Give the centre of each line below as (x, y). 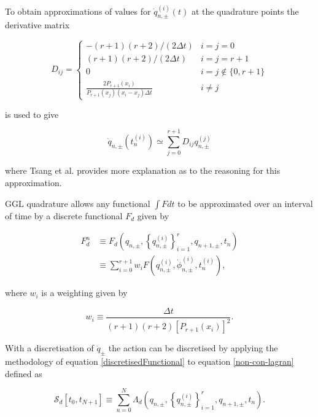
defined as (24, 373)
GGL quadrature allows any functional (78, 203)
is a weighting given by (84, 293)
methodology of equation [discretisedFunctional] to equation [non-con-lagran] (149, 361)
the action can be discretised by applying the (193, 348)
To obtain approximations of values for (78, 11)
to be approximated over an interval (245, 203)
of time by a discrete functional (64, 215)
